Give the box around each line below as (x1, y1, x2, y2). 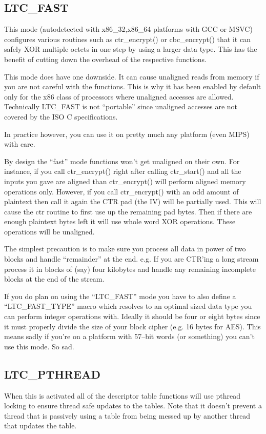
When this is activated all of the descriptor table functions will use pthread (4, 390, 240, 401)
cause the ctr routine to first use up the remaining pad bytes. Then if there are (4, 206, 252, 216)
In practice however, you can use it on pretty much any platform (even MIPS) (4, 128, 250, 139)
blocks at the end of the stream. (4, 273, 105, 284)
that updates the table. (4, 420, 77, 431)
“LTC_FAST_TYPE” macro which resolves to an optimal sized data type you (4, 301, 252, 311)
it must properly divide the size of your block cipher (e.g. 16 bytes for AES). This (4, 321, 261, 331)
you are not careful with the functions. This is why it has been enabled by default (4, 81, 261, 92)
